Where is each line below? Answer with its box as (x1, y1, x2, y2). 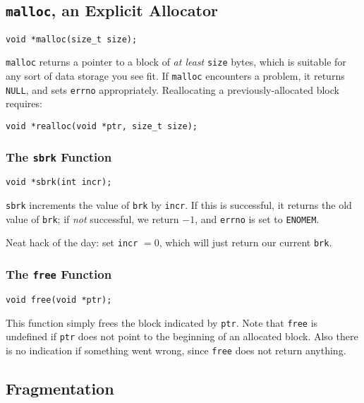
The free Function (6, 265, 112, 282)
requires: (6, 96, 42, 111)
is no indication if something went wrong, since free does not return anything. (6, 342, 346, 357)
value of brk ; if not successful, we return (6, 211, 179, 226)
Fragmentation (6, 377, 114, 399)
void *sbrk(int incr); (6, 177, 112, 188)
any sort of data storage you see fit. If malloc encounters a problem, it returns (6, 68, 345, 83)
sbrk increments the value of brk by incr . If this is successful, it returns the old (6, 198, 352, 212)
